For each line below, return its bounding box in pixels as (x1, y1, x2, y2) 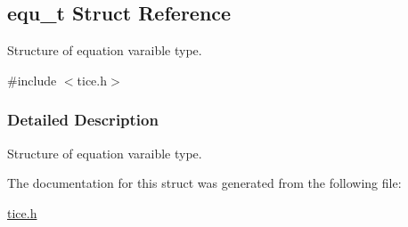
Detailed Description (7, 109, 159, 131)
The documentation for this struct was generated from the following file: (7, 174, 402, 192)
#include (7, 70, 57, 89)
